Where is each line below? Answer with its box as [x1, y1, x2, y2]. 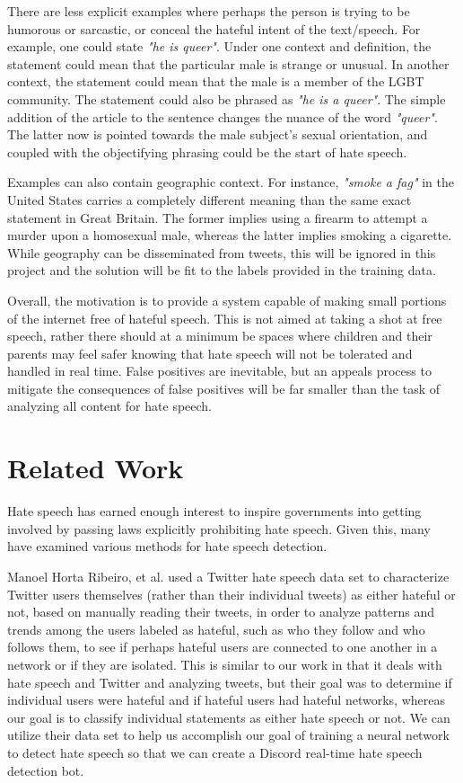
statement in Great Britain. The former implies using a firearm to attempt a [7, 208, 428, 227]
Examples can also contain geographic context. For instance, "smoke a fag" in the [7, 173, 454, 191]
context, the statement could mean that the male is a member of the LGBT [7, 72, 424, 91]
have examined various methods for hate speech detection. [7, 537, 328, 556]
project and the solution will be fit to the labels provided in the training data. [7, 261, 436, 280]
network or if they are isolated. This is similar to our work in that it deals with [7, 654, 442, 673]
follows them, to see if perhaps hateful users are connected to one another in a [7, 637, 438, 656]
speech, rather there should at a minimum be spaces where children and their [7, 326, 432, 345]
